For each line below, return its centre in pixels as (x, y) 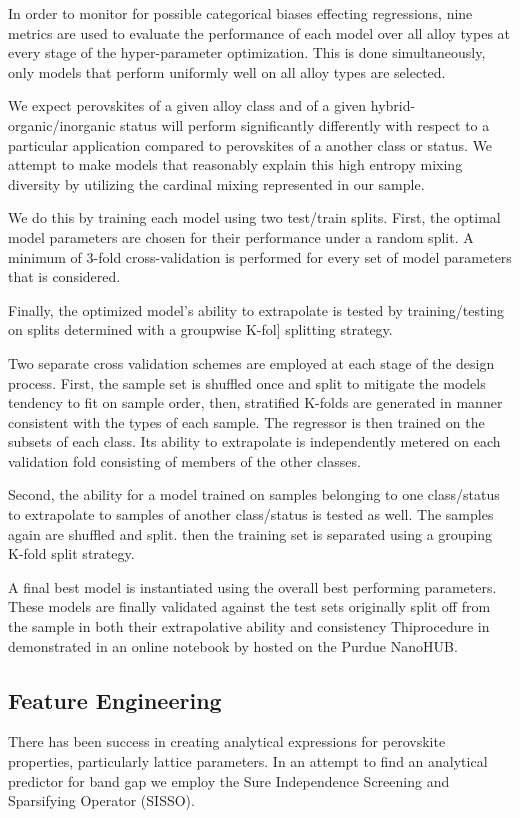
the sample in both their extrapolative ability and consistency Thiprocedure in (249, 626)
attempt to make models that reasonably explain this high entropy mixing (235, 164)
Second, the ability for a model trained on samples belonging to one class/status (254, 494)
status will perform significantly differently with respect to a (305, 124)
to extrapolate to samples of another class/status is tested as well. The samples (251, 514)
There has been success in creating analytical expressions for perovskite (227, 741)
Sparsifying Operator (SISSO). (101, 800)
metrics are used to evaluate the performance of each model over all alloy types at (259, 32)
